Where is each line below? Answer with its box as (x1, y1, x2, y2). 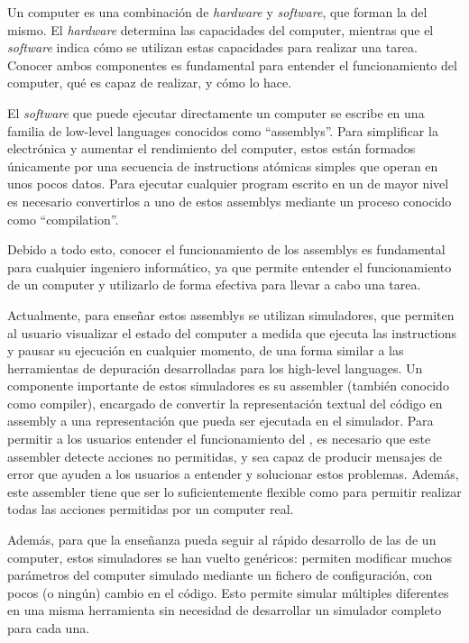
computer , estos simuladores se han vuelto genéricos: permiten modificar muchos (7, 547, 453, 566)
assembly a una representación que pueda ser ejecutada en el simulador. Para (7, 411, 434, 430)
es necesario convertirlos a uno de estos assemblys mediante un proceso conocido (7, 191, 452, 210)
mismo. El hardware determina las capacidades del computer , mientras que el (7, 20, 434, 39)
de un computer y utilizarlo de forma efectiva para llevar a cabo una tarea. (7, 275, 421, 294)
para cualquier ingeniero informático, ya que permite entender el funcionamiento (7, 257, 452, 276)
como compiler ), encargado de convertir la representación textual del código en (7, 393, 443, 412)
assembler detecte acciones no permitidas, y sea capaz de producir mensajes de (7, 446, 443, 465)
